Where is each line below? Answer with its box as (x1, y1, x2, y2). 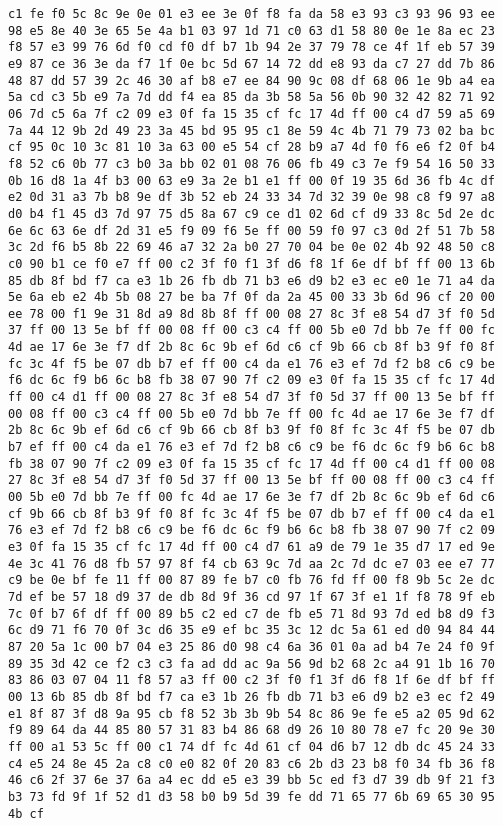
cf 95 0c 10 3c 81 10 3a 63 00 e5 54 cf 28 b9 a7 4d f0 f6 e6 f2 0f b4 (8, 140, 495, 155)
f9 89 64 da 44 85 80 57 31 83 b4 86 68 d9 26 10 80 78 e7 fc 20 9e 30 (8, 723, 495, 738)
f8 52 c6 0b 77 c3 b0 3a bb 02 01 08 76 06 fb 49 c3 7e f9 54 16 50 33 (8, 156, 495, 171)
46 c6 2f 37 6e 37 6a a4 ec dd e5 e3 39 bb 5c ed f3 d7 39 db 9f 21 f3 (8, 773, 495, 788)
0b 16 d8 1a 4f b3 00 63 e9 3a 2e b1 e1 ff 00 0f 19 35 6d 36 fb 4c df (8, 173, 495, 188)
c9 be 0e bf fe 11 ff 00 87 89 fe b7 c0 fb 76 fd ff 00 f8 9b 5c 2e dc (8, 573, 495, 588)
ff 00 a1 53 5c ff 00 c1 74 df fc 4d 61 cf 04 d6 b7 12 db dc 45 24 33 (8, 739, 495, 754)
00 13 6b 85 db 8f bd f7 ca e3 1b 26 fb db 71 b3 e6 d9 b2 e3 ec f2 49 (8, 689, 495, 704)
